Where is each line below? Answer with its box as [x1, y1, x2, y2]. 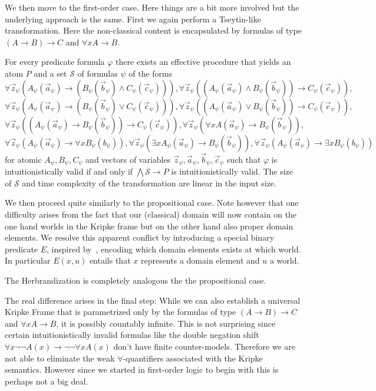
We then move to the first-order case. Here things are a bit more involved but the [5, 1, 299, 13]
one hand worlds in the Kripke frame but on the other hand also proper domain [5, 219, 293, 232]
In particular [5, 254, 51, 267]
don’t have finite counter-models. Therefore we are [113, 340, 296, 352]
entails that [89, 254, 131, 267]
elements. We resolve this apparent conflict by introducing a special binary [5, 231, 275, 244]
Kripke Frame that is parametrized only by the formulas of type [5, 305, 236, 318]
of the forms [128, 67, 173, 79]
